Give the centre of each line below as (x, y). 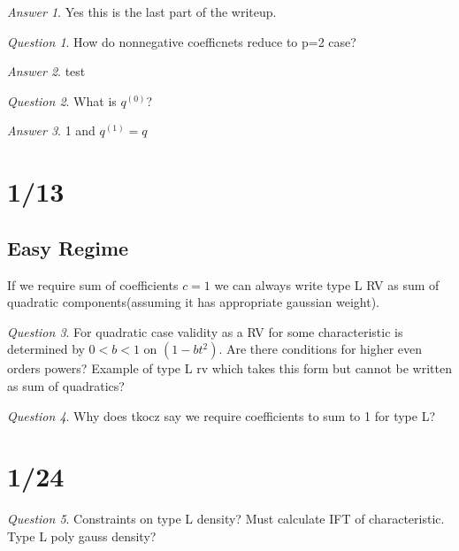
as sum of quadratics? (66, 385)
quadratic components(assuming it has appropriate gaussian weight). (193, 302)
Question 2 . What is (62, 100)
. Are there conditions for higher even (321, 349)
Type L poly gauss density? (82, 536)
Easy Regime (68, 247)
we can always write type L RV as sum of (327, 284)
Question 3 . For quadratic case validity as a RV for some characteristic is (205, 331)
